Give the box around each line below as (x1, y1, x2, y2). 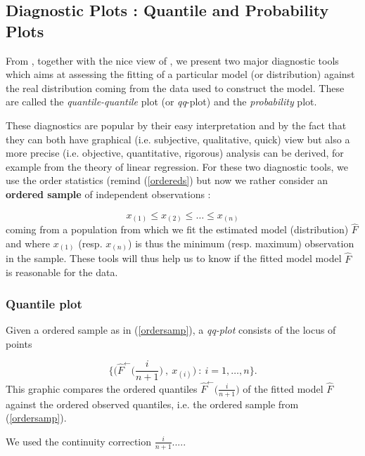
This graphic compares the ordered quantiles (6, 381, 198, 396)
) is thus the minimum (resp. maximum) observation (128, 235, 354, 250)
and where (6, 235, 51, 250)
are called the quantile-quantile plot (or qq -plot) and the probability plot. (6, 94, 317, 109)
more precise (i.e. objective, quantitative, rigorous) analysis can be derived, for (6, 145, 344, 160)
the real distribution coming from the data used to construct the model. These (6, 80, 345, 95)
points (6, 336, 32, 351)
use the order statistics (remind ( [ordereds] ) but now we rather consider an (6, 173, 328, 188)
